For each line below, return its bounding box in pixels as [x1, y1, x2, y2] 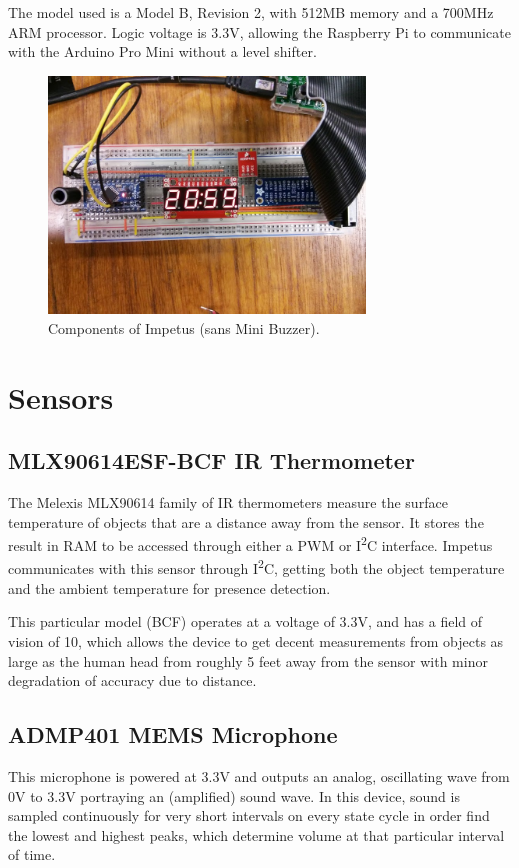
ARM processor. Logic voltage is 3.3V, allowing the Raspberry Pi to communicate [8, 21, 511, 42]
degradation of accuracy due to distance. [8, 670, 257, 691]
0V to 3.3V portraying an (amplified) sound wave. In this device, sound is [8, 785, 460, 806]
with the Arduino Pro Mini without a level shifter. [8, 41, 317, 62]
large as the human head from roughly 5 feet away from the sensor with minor [8, 650, 488, 671]
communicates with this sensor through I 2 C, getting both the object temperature [8, 555, 505, 579]
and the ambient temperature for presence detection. [8, 577, 331, 598]
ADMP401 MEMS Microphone [8, 719, 338, 750]
